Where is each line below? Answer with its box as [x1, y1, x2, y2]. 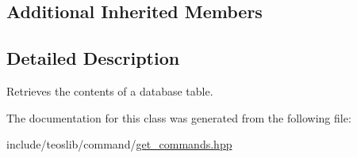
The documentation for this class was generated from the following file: [6, 109, 351, 126]
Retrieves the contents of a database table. [6, 82, 213, 99]
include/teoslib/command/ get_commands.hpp [6, 136, 232, 152]
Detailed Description [6, 46, 180, 70]
